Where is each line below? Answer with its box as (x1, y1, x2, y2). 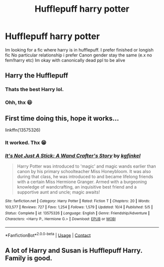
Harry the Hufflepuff (5, 72, 68, 80)
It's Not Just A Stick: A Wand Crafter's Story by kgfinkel (5, 152, 141, 159)
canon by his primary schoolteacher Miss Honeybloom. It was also (17, 169, 151, 174)
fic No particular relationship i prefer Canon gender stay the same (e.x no (5, 52, 152, 58)
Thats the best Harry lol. (5, 86, 64, 93)
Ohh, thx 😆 (5, 99, 33, 106)
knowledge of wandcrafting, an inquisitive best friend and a (17, 184, 137, 190)
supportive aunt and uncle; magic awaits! (17, 189, 100, 195)
